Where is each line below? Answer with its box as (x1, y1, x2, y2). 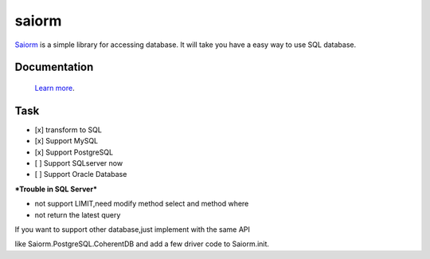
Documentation (14, 61, 94, 74)
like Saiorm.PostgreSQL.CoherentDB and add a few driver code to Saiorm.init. (14, 239, 270, 249)
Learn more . (34, 83, 75, 92)
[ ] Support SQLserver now (34, 159, 123, 168)
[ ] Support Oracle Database (34, 170, 127, 179)
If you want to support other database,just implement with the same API (14, 224, 251, 234)
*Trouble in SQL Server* (14, 184, 97, 194)
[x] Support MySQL (34, 136, 99, 146)
